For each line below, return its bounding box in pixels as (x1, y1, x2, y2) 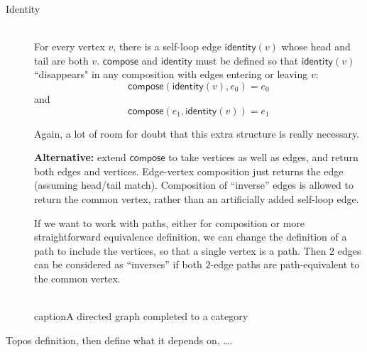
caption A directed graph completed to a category (34, 309, 248, 324)
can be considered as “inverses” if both (34, 257, 202, 272)
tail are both (34, 53, 89, 67)
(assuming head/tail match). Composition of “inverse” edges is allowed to (34, 177, 354, 192)
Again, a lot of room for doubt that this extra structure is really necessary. (34, 126, 360, 141)
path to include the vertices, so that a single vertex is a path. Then (34, 243, 327, 258)
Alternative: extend (34, 150, 126, 165)
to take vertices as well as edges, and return (168, 150, 358, 165)
